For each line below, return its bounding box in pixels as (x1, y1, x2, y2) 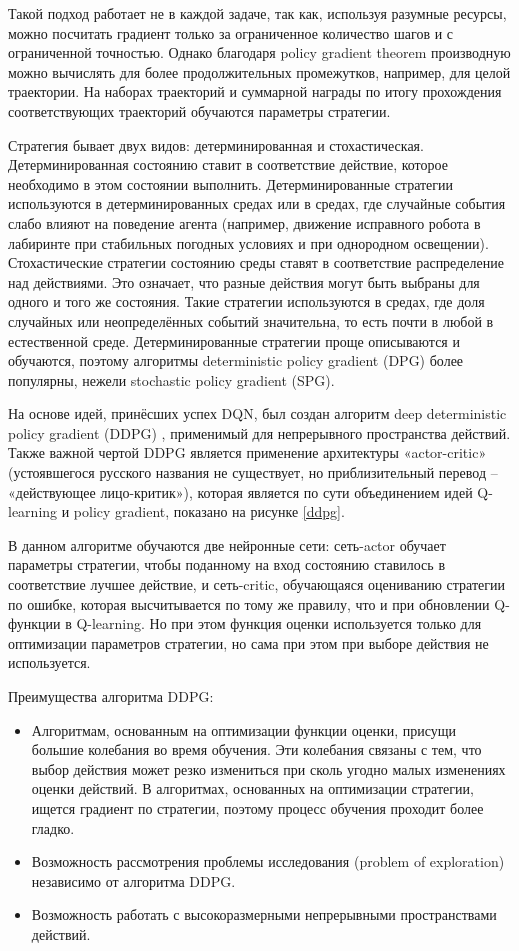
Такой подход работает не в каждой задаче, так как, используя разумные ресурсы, (8, 3, 507, 23)
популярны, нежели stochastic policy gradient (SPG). (8, 369, 335, 390)
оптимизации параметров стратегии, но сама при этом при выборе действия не (8, 632, 489, 653)
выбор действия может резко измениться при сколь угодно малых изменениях (31, 758, 506, 779)
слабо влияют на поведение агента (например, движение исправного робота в (8, 212, 481, 233)
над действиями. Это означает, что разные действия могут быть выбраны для (8, 271, 480, 292)
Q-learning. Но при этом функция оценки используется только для (76, 613, 482, 634)
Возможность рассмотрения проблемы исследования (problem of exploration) (31, 851, 505, 872)
